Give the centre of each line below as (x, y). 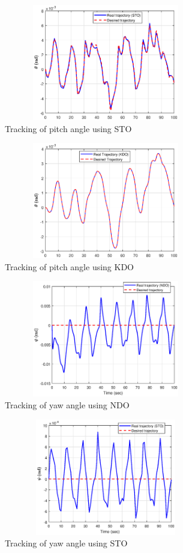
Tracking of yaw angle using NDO (67, 404)
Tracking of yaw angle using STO (66, 543)
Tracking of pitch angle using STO (68, 128)
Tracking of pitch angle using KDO (69, 266)
